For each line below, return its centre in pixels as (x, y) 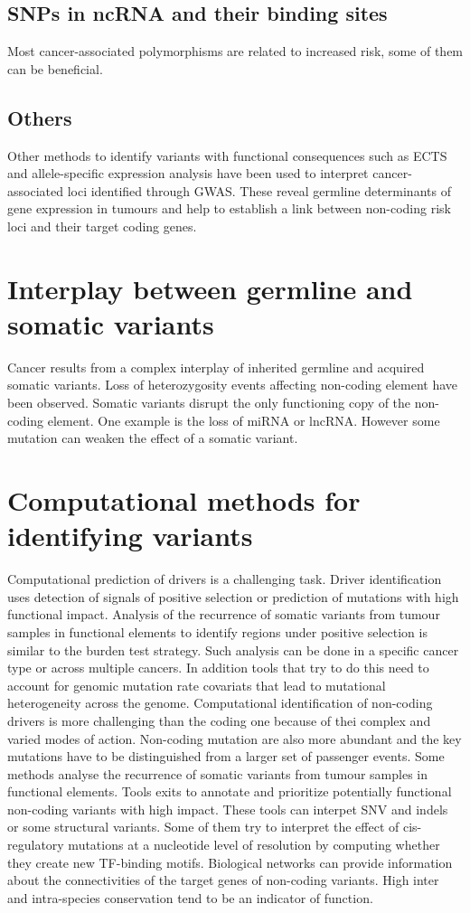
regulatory (36, 845)
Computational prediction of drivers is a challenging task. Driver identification (225, 579)
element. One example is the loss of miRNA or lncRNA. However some (244, 420)
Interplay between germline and (210, 288)
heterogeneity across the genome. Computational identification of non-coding (220, 703)
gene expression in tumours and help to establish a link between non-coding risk (229, 208)
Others (40, 117)
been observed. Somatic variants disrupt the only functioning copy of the (209, 403)
